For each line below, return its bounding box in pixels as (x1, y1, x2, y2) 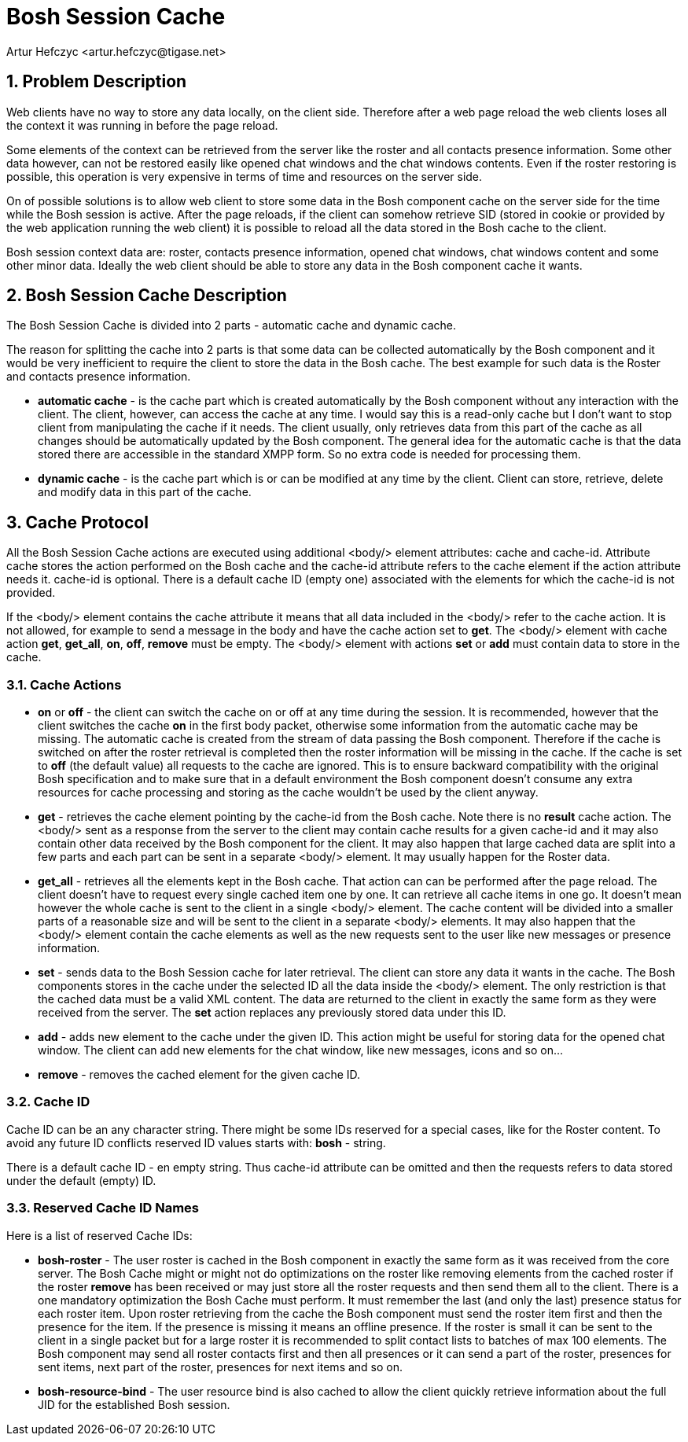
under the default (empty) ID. (6, 1173, 156, 1187)
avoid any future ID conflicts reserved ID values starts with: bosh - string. (6, 1135, 386, 1150)
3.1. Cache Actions (6, 676, 122, 693)
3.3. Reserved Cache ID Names (6, 1200, 200, 1216)
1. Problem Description (6, 72, 187, 92)
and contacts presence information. (6, 370, 191, 384)
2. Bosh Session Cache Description (6, 285, 287, 306)
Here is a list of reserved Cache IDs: (6, 1228, 193, 1242)
